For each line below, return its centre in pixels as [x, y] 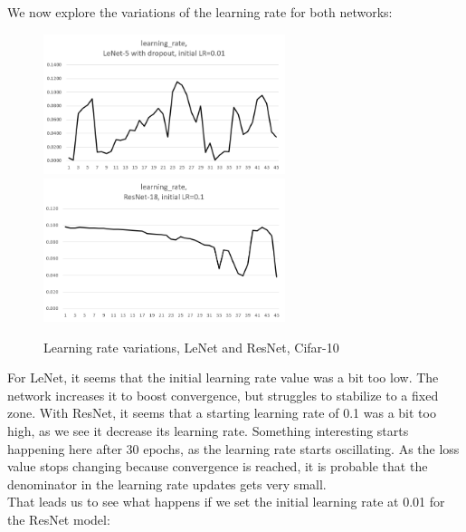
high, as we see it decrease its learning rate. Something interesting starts [208, 430]
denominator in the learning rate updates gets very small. [167, 484]
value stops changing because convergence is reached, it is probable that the [218, 466]
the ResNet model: [59, 519]
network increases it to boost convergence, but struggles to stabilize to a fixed [223, 395]
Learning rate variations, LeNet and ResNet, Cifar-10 [191, 347]
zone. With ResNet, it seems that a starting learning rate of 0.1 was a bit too [222, 413]
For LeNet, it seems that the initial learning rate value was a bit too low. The [223, 377]
